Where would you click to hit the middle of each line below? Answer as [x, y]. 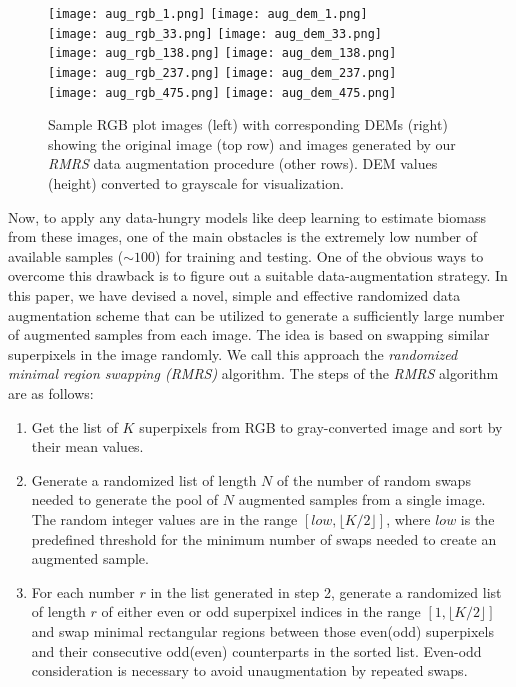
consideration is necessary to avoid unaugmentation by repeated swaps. [249, 670]
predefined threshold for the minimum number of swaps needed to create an [264, 538]
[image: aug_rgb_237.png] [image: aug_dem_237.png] [222, 72]
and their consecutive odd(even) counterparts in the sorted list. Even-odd [256, 650]
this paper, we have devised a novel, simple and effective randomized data [234, 295]
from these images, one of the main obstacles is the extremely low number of [243, 236]
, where [408, 518]
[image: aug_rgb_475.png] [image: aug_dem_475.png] [222, 92]
